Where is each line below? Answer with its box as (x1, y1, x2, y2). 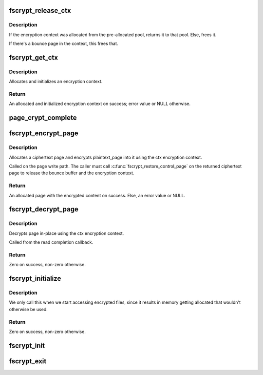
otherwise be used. (9, 306, 48, 312)
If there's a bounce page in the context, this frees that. (9, 41, 118, 46)
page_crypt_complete (9, 114, 77, 122)
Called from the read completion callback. (9, 239, 94, 245)
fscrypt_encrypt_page (9, 129, 79, 138)
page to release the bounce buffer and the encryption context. (9, 170, 134, 176)
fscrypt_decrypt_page (9, 205, 79, 213)
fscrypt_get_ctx (9, 53, 58, 62)
